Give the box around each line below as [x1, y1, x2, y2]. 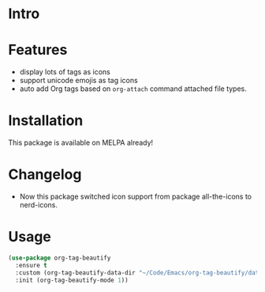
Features [8, 41, 68, 59]
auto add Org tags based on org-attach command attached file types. [19, 84, 247, 93]
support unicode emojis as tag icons [19, 76, 138, 85]
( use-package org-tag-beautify [8, 254, 111, 262]
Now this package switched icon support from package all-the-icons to [19, 192, 252, 201]
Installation [8, 112, 84, 130]
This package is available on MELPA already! [8, 138, 154, 147]
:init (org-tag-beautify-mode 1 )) [15, 276, 129, 284]
